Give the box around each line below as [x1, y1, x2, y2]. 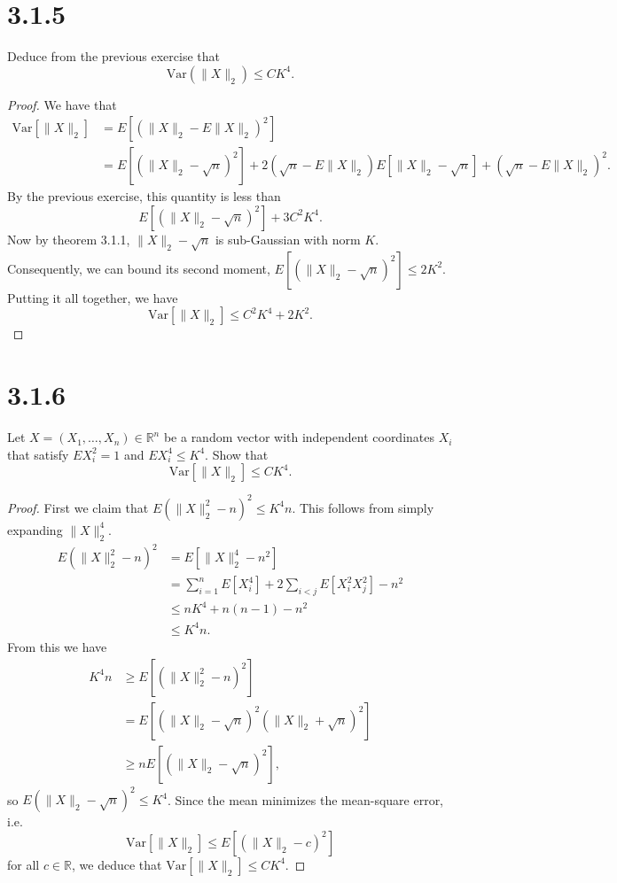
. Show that [205, 445, 269, 463]
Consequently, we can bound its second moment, [7, 259, 270, 277]
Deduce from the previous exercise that [7, 47, 221, 66]
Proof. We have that [7, 95, 117, 113]
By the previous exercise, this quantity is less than [7, 187, 281, 205]
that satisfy [7, 445, 69, 463]
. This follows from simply [292, 498, 434, 516]
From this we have [7, 637, 107, 655]
